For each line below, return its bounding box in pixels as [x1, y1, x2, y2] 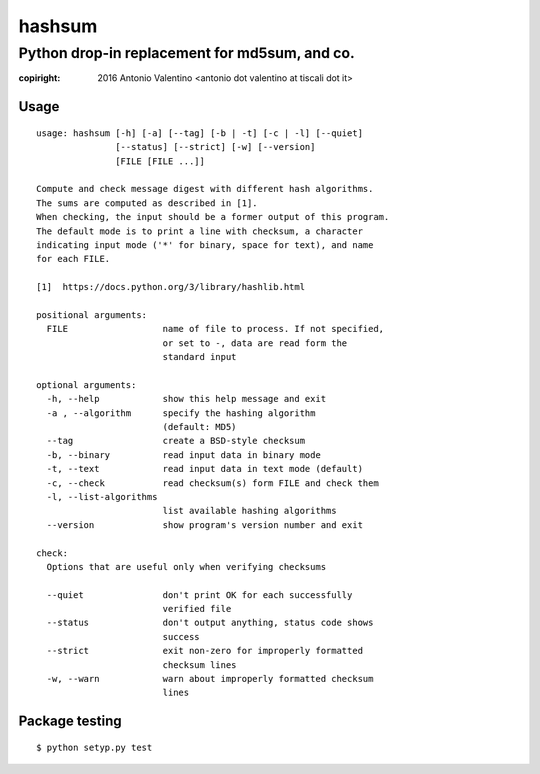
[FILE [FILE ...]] [115, 155, 205, 167]
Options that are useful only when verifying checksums [46, 561, 327, 572]
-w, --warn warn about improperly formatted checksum [46, 673, 374, 685]
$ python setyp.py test [36, 741, 153, 753]
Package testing [18, 713, 122, 730]
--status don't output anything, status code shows [46, 617, 374, 629]
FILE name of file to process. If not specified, [46, 323, 385, 335]
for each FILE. [36, 253, 111, 265]
